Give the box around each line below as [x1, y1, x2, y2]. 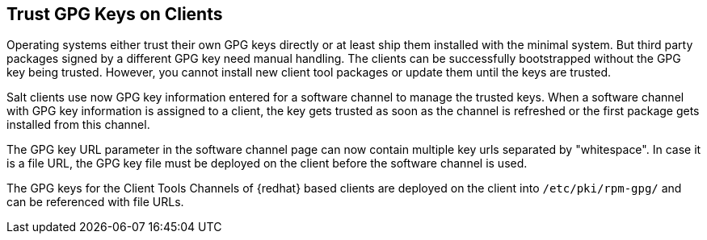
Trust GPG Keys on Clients [6, 4, 223, 24]
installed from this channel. [6, 118, 150, 132]
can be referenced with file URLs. [6, 195, 184, 209]
